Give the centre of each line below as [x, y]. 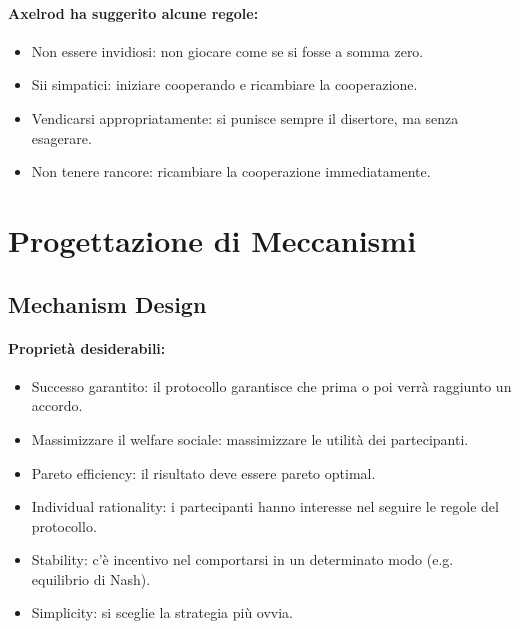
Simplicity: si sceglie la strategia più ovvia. [162, 612]
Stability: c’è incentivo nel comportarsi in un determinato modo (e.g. [242, 559]
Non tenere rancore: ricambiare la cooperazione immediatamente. [231, 171]
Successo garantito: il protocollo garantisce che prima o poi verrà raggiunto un [271, 385]
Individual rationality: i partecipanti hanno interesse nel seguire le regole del [265, 506]
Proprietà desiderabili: [87, 347]
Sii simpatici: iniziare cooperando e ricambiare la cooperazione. [224, 84]
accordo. [57, 405]
